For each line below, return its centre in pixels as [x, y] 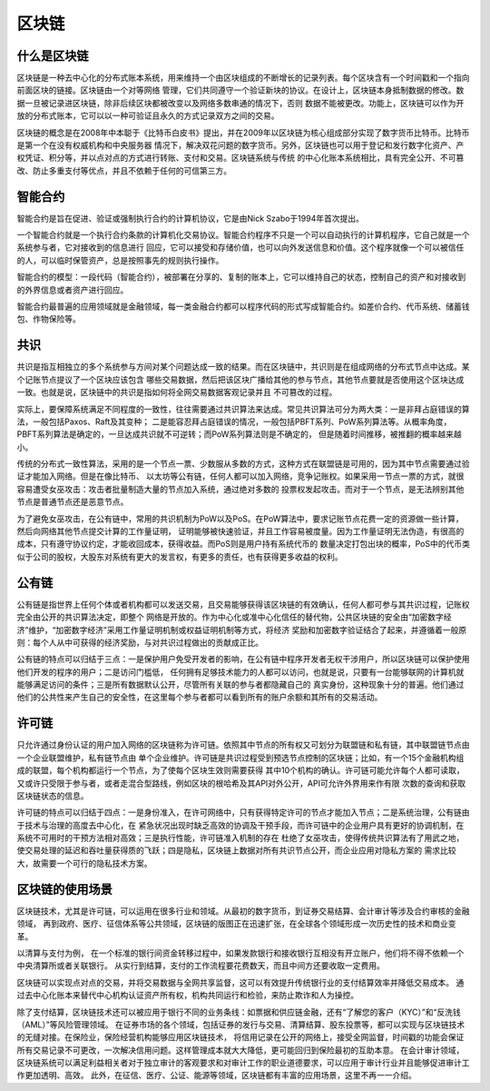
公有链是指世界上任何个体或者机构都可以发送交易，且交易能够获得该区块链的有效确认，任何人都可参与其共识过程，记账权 [243, 604]
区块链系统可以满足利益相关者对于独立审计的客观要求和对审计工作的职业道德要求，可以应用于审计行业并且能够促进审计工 [243, 1063]
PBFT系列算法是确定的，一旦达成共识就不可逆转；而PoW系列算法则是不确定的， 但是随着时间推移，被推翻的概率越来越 [239, 434]
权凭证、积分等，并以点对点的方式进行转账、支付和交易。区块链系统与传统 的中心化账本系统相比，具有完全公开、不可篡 [240, 158]
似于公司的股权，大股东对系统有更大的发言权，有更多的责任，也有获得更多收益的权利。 [180, 556]
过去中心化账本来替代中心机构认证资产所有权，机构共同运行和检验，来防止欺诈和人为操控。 [187, 996]
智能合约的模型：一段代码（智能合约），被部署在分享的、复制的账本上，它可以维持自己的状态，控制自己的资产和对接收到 [241, 277]
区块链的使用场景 [64, 889]
